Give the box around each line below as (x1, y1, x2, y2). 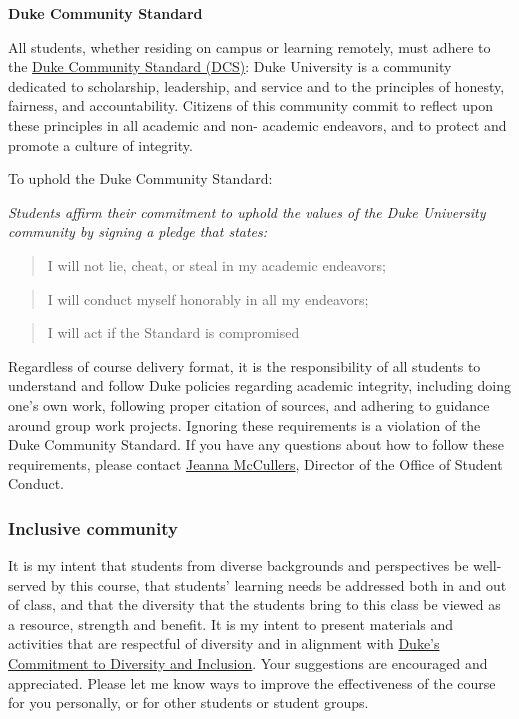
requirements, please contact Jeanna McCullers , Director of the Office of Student (8, 453, 503, 474)
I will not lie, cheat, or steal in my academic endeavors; (47, 254, 386, 275)
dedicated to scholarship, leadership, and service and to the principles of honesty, (8, 75, 505, 96)
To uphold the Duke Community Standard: (8, 168, 273, 189)
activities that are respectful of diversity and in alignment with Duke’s (8, 633, 440, 654)
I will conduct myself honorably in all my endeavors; (47, 288, 369, 309)
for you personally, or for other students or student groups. (8, 692, 369, 713)
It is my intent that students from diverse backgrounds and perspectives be (8, 555, 469, 576)
